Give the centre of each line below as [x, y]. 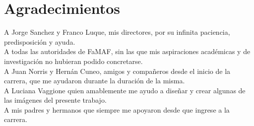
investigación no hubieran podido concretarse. [73, 61]
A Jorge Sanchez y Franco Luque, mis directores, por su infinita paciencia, [117, 32]
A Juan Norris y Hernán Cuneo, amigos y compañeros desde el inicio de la [117, 71]
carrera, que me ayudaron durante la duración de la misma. [95, 81]
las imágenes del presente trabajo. [55, 100]
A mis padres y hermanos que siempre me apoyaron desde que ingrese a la [117, 109]
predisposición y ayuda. [40, 41]
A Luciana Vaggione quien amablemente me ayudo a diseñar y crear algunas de [125, 90]
